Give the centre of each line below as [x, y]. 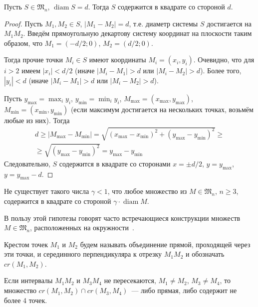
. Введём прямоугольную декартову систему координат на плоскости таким [137, 33]
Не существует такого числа [47, 191]
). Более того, [221, 71]
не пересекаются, [130, 280]
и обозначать [205, 254]
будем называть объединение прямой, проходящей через [165, 244]
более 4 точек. [26, 300]
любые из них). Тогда [37, 120]
